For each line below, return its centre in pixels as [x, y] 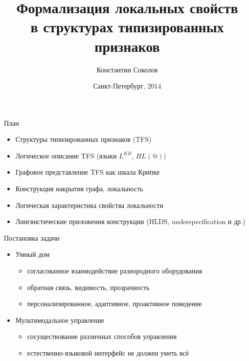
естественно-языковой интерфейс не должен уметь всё [108, 353]
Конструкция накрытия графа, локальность [79, 189]
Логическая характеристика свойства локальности [89, 205]
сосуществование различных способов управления [102, 336]
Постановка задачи [32, 237]
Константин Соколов [127, 69]
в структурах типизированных [127, 27]
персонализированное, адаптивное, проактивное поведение [114, 304]
